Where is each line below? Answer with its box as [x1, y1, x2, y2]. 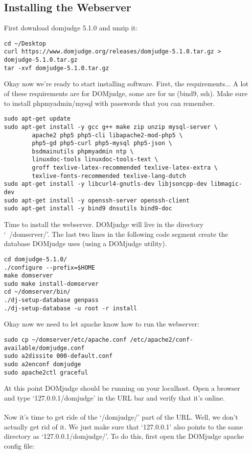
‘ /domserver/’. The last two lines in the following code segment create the [4, 228, 229, 239]
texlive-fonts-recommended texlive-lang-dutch [32, 172, 186, 179]
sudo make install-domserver [4, 280, 99, 287]
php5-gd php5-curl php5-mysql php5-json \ [32, 140, 172, 147]
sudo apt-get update [4, 115, 71, 123]
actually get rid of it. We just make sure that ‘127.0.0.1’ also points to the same [4, 421, 243, 431]
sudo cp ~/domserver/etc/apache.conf [4, 336, 127, 344]
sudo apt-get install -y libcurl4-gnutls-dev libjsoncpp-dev [4, 180, 207, 188]
